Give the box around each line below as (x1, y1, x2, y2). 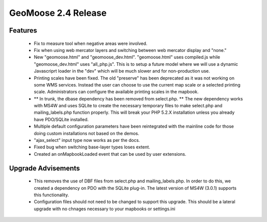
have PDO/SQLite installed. (34, 116, 89, 122)
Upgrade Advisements (9, 164, 80, 173)
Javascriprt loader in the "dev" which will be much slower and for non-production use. (34, 68, 210, 74)
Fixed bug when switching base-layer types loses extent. (34, 144, 150, 150)
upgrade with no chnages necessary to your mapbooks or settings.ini (34, 206, 176, 212)
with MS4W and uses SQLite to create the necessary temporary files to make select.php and (34, 103, 222, 109)
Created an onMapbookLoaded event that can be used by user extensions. (34, 151, 186, 157)
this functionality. (34, 192, 69, 198)
